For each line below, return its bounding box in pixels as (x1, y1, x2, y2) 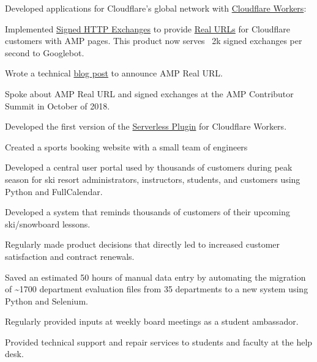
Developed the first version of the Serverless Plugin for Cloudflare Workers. (5, 120, 287, 133)
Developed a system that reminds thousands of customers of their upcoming (5, 205, 290, 218)
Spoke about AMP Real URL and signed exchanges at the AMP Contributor (5, 87, 294, 100)
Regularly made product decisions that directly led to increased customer (5, 238, 280, 251)
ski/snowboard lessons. (5, 217, 91, 230)
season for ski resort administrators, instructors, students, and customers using (5, 172, 300, 185)
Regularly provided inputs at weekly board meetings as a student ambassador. (5, 315, 299, 328)
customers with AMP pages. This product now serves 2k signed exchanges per (5, 34, 302, 47)
